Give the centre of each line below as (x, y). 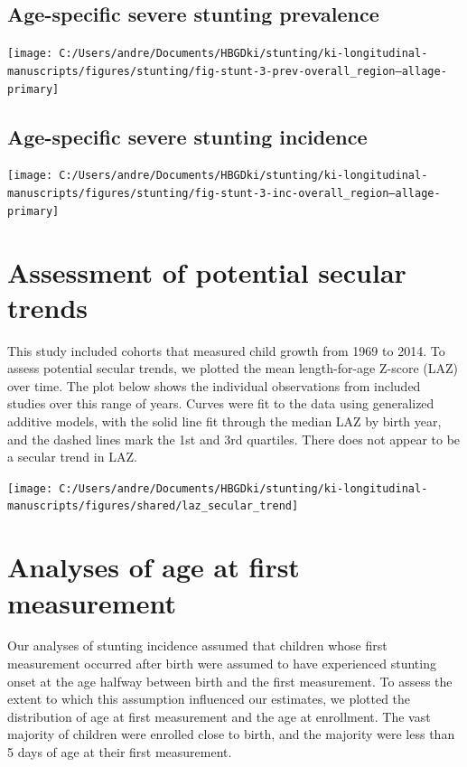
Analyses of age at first (154, 567)
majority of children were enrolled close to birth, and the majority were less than (231, 734)
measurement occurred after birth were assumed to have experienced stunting (222, 664)
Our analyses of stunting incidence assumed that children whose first (197, 645)
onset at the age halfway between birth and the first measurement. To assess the (230, 681)
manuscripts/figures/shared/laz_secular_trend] (153, 506)
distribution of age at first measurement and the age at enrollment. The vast (219, 716)
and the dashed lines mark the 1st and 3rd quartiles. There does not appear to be (234, 439)
